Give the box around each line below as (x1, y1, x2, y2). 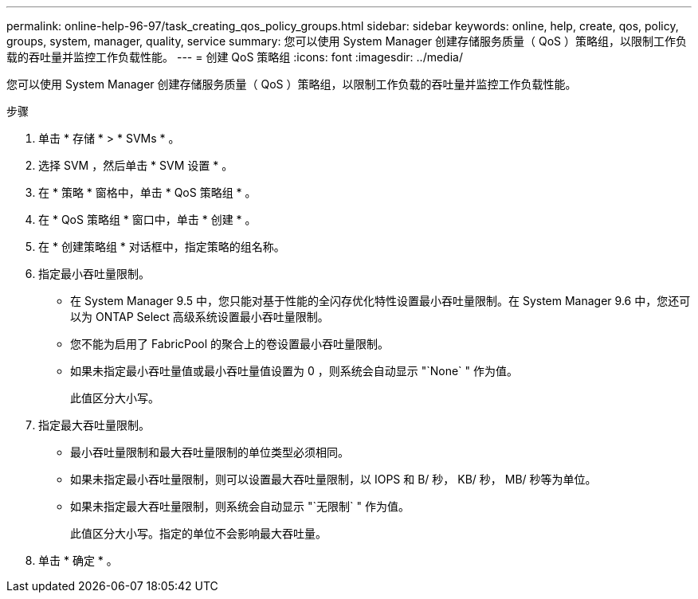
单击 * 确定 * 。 (38, 554, 118, 567)
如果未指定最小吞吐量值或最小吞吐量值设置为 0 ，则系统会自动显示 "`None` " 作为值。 (70, 364, 518, 378)
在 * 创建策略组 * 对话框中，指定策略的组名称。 (38, 240, 285, 253)
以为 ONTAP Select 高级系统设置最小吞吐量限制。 (70, 310, 329, 323)
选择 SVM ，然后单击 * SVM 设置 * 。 (38, 159, 233, 172)
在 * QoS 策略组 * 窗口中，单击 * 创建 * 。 (38, 213, 257, 226)
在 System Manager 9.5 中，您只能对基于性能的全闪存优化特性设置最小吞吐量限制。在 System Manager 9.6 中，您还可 (70, 294, 691, 307)
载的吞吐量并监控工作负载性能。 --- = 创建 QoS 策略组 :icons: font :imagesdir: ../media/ (6, 50, 463, 64)
